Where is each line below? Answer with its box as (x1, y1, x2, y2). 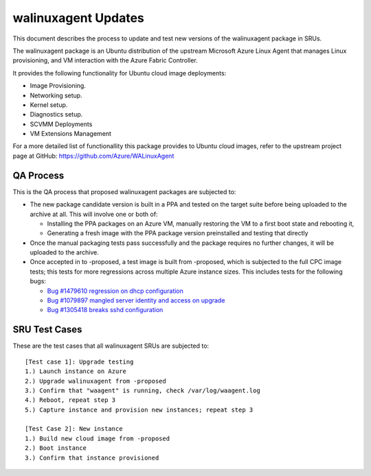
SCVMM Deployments (30, 120, 93, 128)
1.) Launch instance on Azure (25, 368, 127, 375)
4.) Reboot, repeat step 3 (25, 396, 116, 404)
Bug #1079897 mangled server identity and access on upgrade (47, 296, 225, 305)
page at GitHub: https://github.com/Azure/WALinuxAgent (12, 152, 175, 160)
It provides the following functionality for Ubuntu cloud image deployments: (12, 69, 227, 77)
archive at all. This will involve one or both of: (30, 210, 158, 218)
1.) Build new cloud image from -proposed (25, 434, 170, 442)
